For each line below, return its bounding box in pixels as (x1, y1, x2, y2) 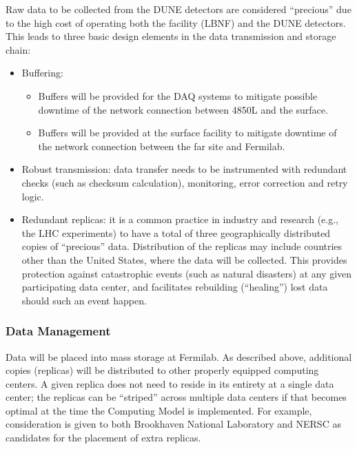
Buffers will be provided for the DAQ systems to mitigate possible (38, 88, 318, 103)
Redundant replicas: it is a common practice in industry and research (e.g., (21, 212, 338, 227)
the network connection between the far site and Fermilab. (38, 138, 285, 153)
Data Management (6, 322, 111, 340)
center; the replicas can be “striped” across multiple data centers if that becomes (6, 390, 347, 404)
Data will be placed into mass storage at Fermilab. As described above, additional (6, 349, 352, 364)
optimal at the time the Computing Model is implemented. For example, (6, 403, 312, 417)
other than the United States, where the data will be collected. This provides (21, 252, 347, 267)
